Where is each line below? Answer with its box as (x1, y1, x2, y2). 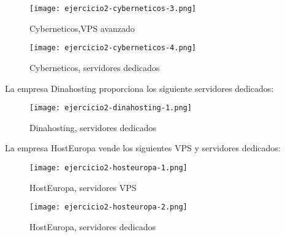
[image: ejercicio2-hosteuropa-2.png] (29, 203, 188, 212)
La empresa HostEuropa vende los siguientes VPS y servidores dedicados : (5, 141, 281, 154)
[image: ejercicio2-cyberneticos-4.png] (29, 43, 197, 53)
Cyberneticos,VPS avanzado (29, 21, 135, 34)
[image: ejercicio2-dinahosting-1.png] (29, 103, 192, 113)
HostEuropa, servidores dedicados (29, 220, 156, 233)
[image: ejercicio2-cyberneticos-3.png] (29, 4, 197, 13)
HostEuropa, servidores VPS (29, 181, 137, 194)
